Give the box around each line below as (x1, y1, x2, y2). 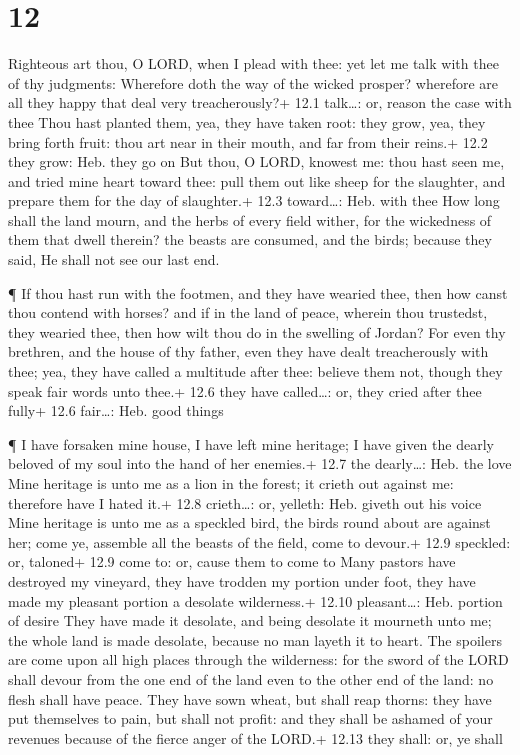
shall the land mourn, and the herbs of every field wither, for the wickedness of (8, 209, 492, 230)
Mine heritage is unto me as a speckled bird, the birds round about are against (8, 512, 491, 533)
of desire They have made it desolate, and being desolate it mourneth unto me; (8, 610, 492, 631)
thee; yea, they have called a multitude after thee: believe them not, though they (8, 361, 503, 382)
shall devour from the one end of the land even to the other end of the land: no (8, 668, 494, 689)
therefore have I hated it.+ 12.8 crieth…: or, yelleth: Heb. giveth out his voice (8, 492, 482, 513)
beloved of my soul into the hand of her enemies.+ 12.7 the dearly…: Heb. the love (8, 453, 512, 474)
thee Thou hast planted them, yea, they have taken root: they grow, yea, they (8, 111, 486, 132)
